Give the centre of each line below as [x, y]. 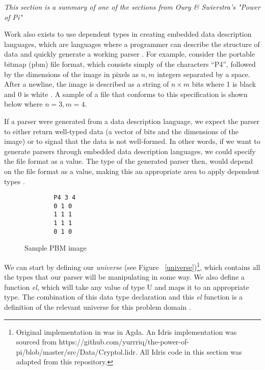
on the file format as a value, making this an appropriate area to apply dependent [132, 171]
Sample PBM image [56, 248]
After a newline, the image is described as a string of [87, 84]
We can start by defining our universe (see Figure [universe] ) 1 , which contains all [132, 266]
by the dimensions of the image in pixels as [71, 74]
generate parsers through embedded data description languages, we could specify [130, 151]
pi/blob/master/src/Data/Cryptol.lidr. [77, 351]
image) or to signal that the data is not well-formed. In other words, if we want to [132, 141]
